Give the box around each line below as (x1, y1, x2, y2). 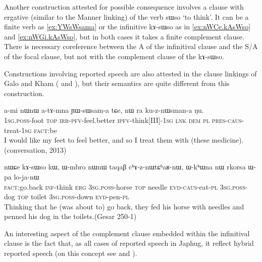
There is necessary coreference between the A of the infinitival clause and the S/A (4, 41, 258, 52)
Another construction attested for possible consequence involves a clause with (4, 2, 244, 12)
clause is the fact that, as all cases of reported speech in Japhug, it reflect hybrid (4, 238, 254, 248)
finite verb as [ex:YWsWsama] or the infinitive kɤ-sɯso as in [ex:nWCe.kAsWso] (4, 21, 251, 32)
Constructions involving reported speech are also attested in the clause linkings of (4, 68, 257, 78)
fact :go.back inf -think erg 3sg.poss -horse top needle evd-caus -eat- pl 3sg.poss (4, 181, 245, 192)
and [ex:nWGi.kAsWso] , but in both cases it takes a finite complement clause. (4, 31, 244, 41)
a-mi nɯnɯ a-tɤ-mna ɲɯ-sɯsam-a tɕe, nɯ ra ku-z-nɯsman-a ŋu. (4, 105, 204, 115)
